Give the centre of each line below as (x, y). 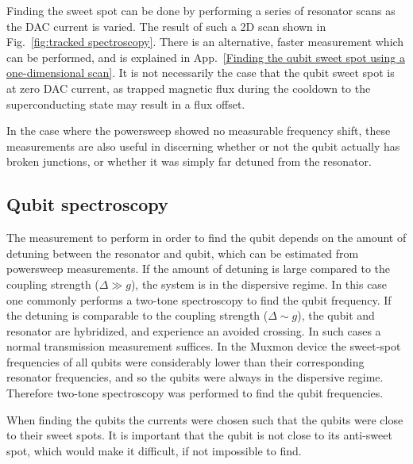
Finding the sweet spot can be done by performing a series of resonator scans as (201, 10)
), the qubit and (336, 315)
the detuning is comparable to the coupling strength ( (137, 315)
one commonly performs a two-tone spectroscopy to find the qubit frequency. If (199, 299)
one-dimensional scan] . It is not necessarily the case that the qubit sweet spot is (201, 73)
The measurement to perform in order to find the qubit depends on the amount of (206, 238)
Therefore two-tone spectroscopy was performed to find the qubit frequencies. (195, 393)
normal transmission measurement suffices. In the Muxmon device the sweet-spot (204, 346)
